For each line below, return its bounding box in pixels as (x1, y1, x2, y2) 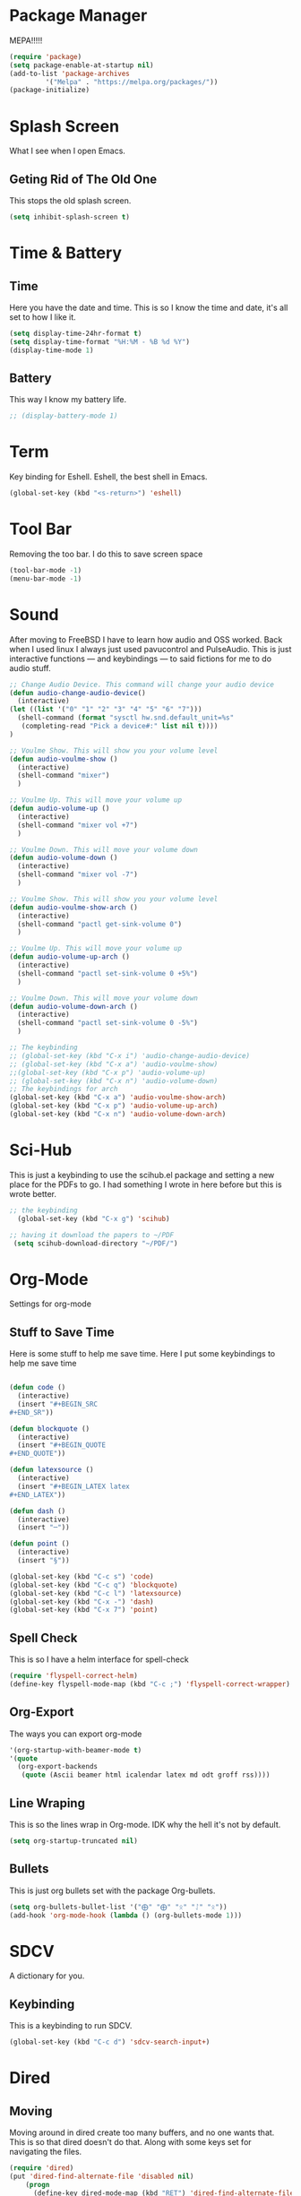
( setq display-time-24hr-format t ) (9, 329, 142, 338)
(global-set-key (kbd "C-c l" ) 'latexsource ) (9, 1589, 182, 1597)
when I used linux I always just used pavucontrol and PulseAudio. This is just (9, 643, 292, 654)
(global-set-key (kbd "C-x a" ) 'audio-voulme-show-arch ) (9, 1093, 227, 1102)
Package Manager (9, 5, 148, 26)
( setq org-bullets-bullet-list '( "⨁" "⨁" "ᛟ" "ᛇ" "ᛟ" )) (9, 1902, 228, 1911)
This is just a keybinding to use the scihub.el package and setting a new (9, 1169, 275, 1180)
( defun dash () (9, 1506, 66, 1515)
